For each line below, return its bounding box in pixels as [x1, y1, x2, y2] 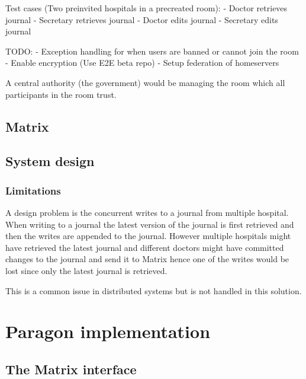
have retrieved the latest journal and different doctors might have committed [5, 241, 284, 253]
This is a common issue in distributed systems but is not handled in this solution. [5, 284, 302, 297]
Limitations [5, 183, 61, 198]
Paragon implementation [5, 319, 211, 343]
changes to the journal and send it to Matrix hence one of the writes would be [5, 253, 289, 265]
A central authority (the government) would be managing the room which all [5, 76, 285, 88]
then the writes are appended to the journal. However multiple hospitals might [5, 230, 291, 242]
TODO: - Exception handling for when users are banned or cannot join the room [5, 44, 299, 57]
